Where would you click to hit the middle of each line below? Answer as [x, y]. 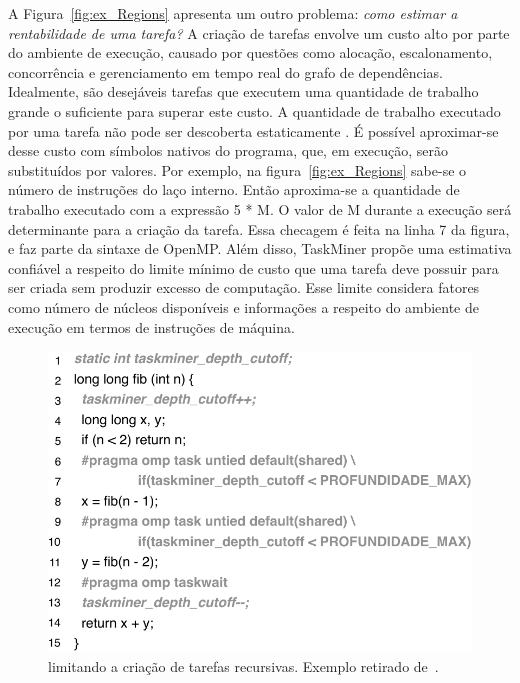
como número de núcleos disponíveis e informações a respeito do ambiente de [244, 306]
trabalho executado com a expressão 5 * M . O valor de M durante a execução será [260, 208]
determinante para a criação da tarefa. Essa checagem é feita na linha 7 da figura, [259, 228]
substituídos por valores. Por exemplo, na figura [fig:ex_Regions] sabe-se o [237, 169]
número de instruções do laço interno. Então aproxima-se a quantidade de [234, 189]
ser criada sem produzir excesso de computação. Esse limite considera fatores [244, 287]
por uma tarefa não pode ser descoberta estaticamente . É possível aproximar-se [253, 130]
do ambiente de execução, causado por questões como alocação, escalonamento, [250, 52]
